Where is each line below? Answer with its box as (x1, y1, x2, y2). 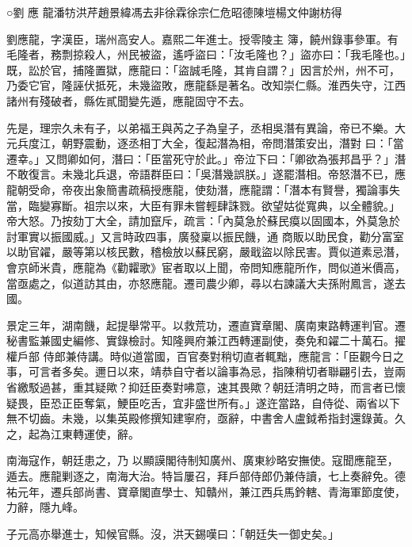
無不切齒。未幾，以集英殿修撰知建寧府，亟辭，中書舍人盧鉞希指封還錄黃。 (6, 410, 395, 427)
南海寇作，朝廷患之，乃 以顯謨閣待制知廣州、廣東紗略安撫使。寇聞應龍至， (6, 452, 399, 469)
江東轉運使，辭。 (50, 425, 139, 442)
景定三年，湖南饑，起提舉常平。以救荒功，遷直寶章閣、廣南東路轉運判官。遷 (6, 316, 406, 333)
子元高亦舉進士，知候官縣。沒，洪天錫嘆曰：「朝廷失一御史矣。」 (6, 525, 339, 541)
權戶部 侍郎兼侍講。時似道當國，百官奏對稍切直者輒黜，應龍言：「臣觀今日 (6, 347, 393, 364)
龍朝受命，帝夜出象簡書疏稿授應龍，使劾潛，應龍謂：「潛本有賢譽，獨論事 (6, 181, 389, 197)
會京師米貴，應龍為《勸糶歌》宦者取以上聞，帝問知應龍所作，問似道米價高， (6, 258, 406, 275)
